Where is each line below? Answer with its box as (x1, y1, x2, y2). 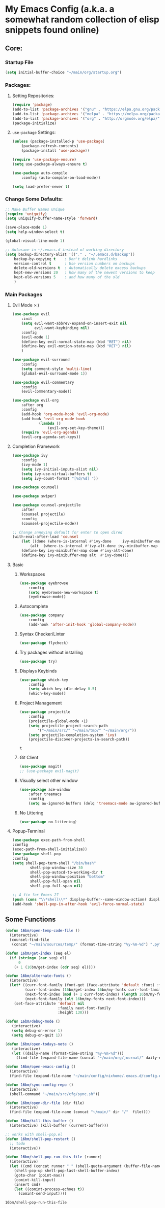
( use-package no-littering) (19, 819, 77, 824)
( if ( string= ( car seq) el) (9, 955, 67, 960)
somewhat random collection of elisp (5, 14, 160, 25)
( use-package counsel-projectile (12, 503, 81, 508)
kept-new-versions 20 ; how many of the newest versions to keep (14, 270, 155, 275)
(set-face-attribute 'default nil (14, 1001, 84, 1006)
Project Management (19, 700, 62, 706)
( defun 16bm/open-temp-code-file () (5, 928, 80, 933)
